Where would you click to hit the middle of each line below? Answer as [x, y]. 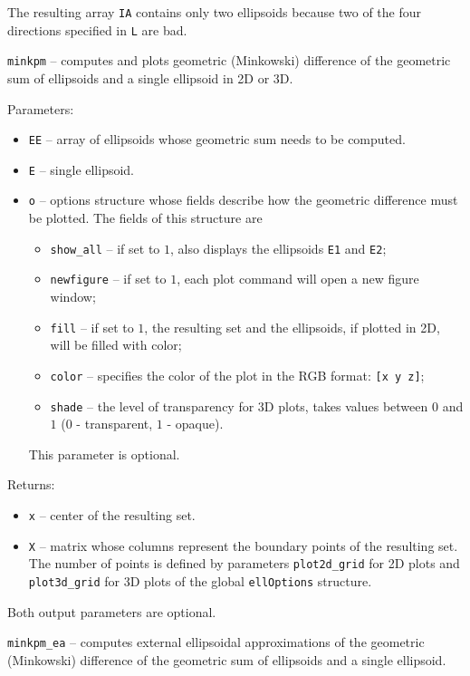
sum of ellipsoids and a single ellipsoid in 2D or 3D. [150, 77]
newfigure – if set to [108, 279]
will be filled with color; [116, 345]
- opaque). [195, 424]
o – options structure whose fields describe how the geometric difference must [243, 200]
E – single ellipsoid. [82, 169]
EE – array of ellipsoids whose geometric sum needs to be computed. [217, 139]
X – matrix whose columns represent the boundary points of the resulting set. [243, 545]
